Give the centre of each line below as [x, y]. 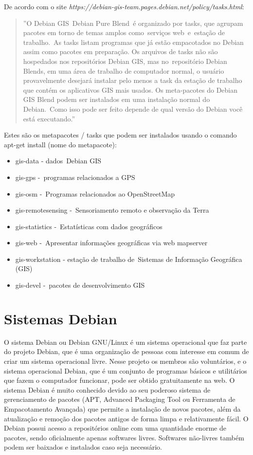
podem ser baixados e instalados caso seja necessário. [83, 447]
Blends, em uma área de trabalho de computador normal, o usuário [124, 70]
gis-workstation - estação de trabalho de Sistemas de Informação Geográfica [129, 259]
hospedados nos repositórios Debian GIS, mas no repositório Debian [125, 61]
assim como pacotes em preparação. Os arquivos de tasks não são [120, 51]
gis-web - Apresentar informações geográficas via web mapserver [111, 243]
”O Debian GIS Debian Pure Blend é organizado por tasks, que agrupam [133, 23]
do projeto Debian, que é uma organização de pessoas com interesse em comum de [126, 351]
